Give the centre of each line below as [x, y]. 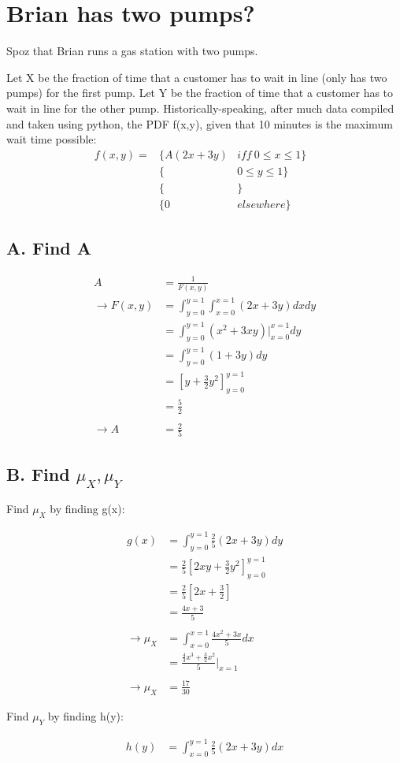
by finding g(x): [87, 509]
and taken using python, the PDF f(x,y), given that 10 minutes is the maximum [200, 123]
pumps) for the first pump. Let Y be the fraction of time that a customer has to [200, 93]
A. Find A [49, 248]
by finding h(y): [85, 715]
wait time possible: [52, 139]
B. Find [38, 473]
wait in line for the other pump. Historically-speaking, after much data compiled [200, 108]
